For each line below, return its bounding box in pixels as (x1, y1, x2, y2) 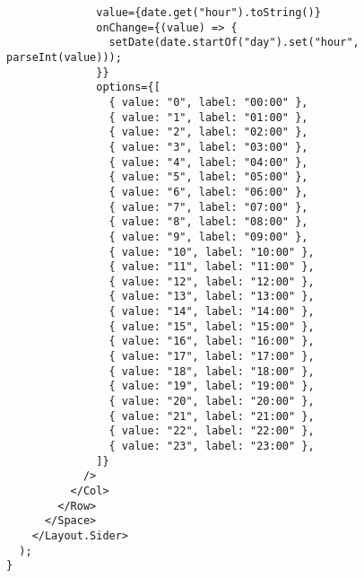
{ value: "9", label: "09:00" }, (108, 230, 308, 243)
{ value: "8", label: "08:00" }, (108, 215, 308, 229)
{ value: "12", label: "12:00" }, (108, 275, 315, 288)
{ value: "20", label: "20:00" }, (108, 395, 315, 408)
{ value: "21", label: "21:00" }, (108, 409, 315, 423)
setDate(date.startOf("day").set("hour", (108, 36, 360, 49)
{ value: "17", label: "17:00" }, (108, 350, 315, 363)
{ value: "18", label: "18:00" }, (108, 364, 315, 378)
